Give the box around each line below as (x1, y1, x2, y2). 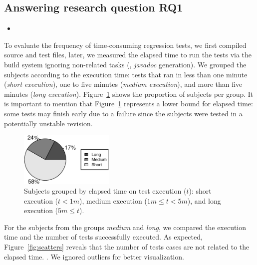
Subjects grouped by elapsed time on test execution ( (24, 186, 187, 196)
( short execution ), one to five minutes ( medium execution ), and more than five (4, 79, 243, 89)
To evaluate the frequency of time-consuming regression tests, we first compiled (4, 39, 247, 50)
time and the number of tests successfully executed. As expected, (4, 232, 203, 242)
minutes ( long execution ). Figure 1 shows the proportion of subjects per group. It (4, 88, 254, 99)
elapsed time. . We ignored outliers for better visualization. (4, 251, 184, 262)
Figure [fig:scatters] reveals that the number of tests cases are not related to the (4, 242, 250, 252)
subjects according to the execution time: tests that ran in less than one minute (4, 69, 248, 79)
